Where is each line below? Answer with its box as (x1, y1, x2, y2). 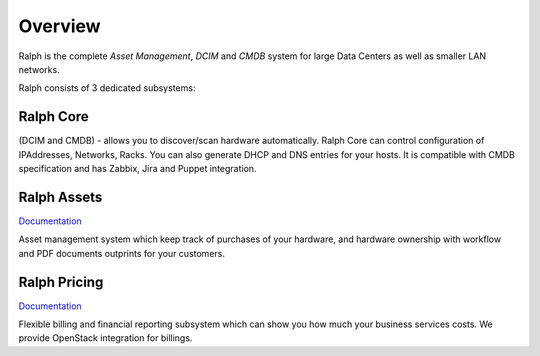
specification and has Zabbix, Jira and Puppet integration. (18, 163, 257, 175)
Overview (18, 15, 101, 37)
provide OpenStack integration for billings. (18, 332, 193, 344)
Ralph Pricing (18, 273, 104, 290)
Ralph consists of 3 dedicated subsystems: (18, 82, 196, 94)
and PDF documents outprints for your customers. (18, 247, 225, 259)
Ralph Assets (18, 188, 103, 205)
